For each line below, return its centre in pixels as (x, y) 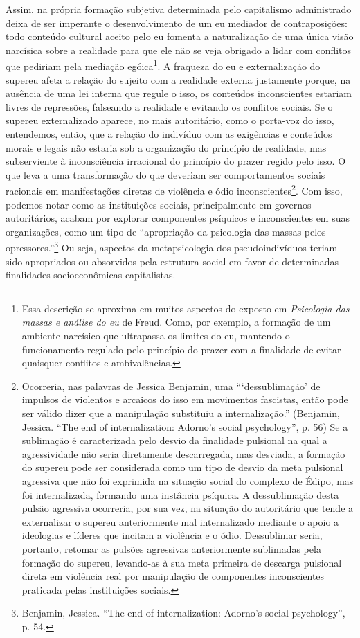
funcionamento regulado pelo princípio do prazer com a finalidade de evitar (181, 349)
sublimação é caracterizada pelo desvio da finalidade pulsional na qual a (174, 440)
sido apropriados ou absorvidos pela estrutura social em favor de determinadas (172, 261)
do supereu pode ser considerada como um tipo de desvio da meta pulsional (182, 467)
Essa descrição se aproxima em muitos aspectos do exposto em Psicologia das (186, 308)
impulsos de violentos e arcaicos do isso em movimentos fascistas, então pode (185, 399)
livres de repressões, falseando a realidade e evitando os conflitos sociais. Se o (169, 106)
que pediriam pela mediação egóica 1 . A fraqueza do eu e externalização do (163, 65)
